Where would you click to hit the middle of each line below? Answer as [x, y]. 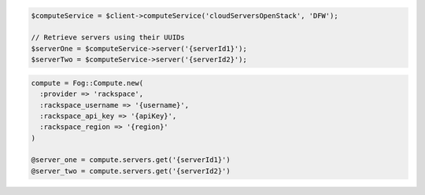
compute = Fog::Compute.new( [87, 83]
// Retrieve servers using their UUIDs [108, 38]
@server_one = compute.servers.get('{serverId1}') [131, 160]
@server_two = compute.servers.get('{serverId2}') [131, 171]
